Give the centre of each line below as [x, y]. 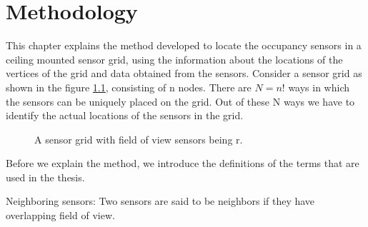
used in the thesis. [45, 177]
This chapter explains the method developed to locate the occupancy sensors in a [184, 45]
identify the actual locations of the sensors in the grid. [125, 115]
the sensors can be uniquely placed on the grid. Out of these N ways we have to [180, 101]
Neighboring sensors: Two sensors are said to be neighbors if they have [160, 201]
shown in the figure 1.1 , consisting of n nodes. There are [129, 87]
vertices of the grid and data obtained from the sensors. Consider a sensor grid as [184, 73]
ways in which [319, 87]
